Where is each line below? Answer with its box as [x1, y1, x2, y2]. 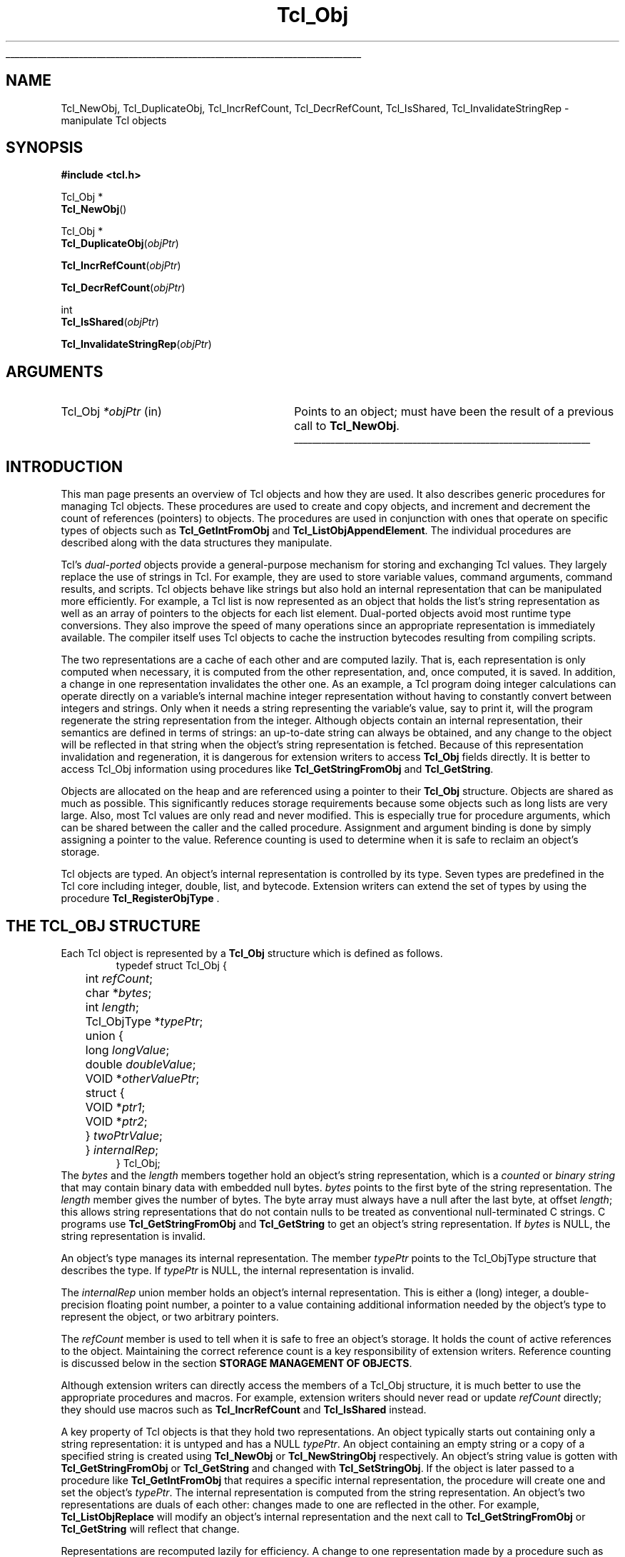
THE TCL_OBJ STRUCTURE [6, 916, 200, 935]
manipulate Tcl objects [61, 114, 167, 126]
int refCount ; [85, 971, 153, 986]
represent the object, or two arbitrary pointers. [61, 1310, 279, 1323]
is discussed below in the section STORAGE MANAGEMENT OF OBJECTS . [61, 1356, 412, 1369]
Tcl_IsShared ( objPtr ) [61, 316, 159, 329]
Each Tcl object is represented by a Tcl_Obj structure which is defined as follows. [61, 946, 443, 959]
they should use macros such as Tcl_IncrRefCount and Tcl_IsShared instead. [61, 1403, 427, 1416]
